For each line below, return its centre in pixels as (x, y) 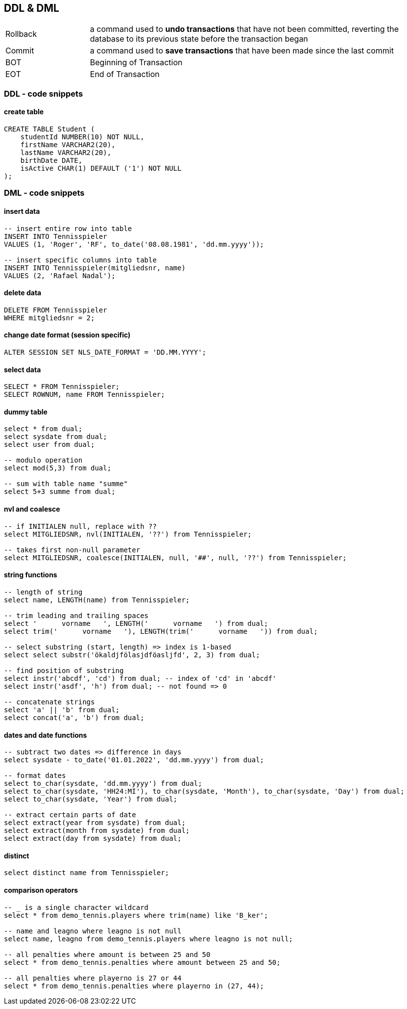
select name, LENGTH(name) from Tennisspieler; (97, 600)
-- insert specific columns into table (80, 260)
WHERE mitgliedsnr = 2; (49, 318)
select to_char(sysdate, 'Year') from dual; (91, 799)
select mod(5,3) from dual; (58, 468)
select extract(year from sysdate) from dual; (95, 823)
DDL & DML (32, 8)
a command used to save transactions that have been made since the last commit (242, 51)
